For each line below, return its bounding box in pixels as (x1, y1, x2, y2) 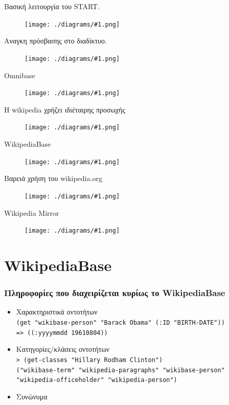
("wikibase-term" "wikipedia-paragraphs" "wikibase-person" (16, 366, 225, 374)
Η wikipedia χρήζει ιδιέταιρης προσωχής (4, 104, 125, 115)
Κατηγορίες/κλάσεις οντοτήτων (16, 344, 109, 354)
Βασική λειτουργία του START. (4, 1, 100, 11)
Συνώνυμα (16, 391, 48, 401)
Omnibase (4, 70, 35, 80)
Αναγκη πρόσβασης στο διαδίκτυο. (4, 35, 107, 46)
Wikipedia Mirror (4, 207, 59, 218)
